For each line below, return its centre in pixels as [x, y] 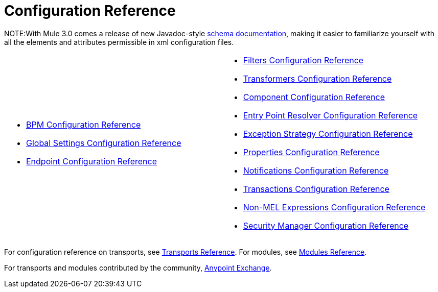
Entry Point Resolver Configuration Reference [330, 115]
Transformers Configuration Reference [317, 78]
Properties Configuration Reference [311, 152]
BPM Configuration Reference [84, 124]
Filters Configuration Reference [303, 60]
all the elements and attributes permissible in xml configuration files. [119, 42]
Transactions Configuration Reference [316, 189]
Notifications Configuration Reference [316, 170]
